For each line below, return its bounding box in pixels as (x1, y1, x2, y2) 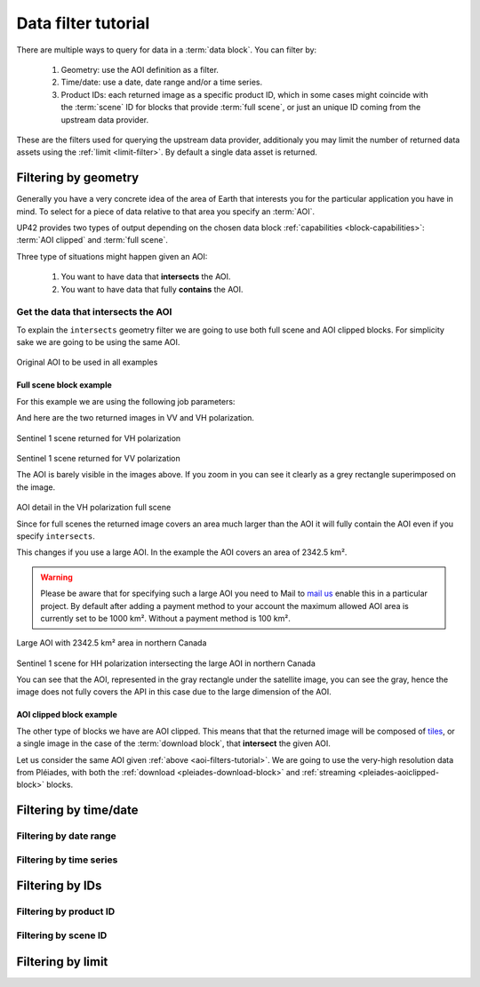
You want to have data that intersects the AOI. (60, 271, 231, 282)
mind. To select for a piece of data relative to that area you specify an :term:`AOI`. (16, 205, 316, 217)
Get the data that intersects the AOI (16, 306, 172, 318)
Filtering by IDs (16, 879, 102, 894)
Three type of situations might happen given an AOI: (16, 251, 208, 261)
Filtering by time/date (16, 803, 139, 818)
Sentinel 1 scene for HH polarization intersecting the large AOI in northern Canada (16, 658, 316, 669)
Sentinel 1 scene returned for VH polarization (16, 432, 181, 444)
